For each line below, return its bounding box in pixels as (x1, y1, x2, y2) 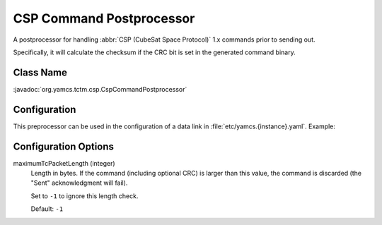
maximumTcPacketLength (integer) (13, 159, 116, 167)
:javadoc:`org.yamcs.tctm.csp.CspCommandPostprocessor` (13, 85, 187, 93)
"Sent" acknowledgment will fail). (30, 178, 128, 187)
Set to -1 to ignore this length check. (30, 191, 139, 200)
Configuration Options (13, 140, 115, 152)
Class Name (13, 66, 67, 78)
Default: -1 (30, 205, 64, 213)
